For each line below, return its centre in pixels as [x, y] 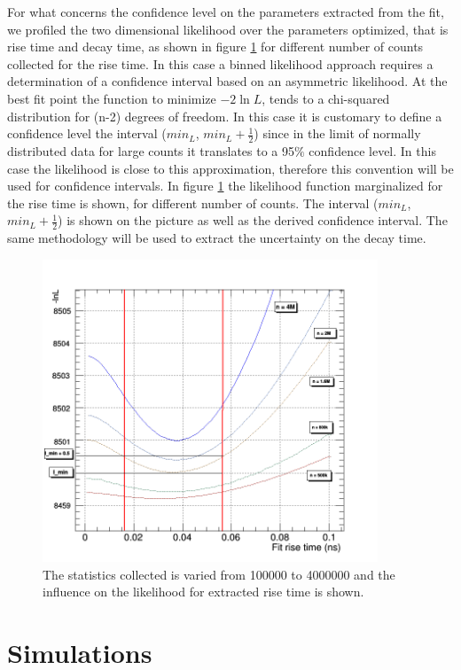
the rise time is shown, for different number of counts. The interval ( [193, 203]
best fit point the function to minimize [112, 98]
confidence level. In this [372, 150]
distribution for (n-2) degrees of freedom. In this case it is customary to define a [225, 116]
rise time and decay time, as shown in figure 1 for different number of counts [215, 47]
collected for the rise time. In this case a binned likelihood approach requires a [220, 63]
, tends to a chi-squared [326, 98]
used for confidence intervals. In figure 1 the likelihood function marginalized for [225, 186]
